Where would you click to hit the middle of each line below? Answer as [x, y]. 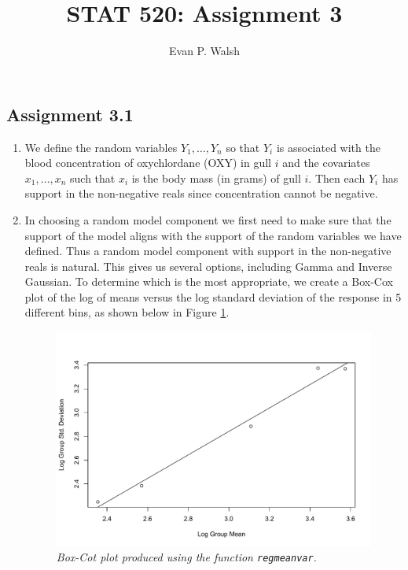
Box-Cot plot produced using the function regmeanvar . [186, 557]
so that [243, 147]
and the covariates [326, 163]
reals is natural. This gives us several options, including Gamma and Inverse [208, 266]
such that [93, 178]
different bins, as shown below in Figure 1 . [127, 312]
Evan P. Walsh [204, 51]
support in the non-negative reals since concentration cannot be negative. [201, 193]
